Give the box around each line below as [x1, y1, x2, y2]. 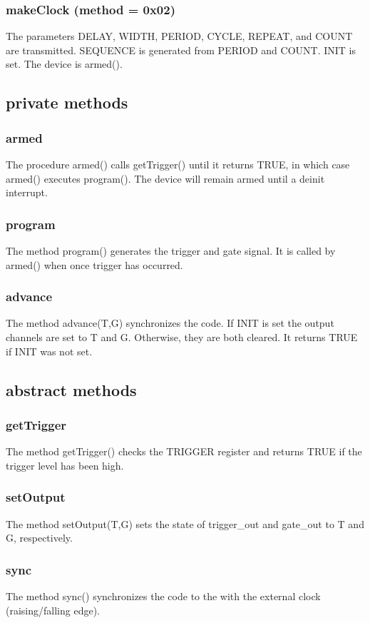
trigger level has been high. [6, 457, 124, 472]
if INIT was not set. [6, 343, 93, 358]
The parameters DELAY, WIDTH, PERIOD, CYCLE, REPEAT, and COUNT [6, 29, 353, 44]
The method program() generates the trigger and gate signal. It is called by [6, 243, 336, 258]
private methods [6, 91, 128, 113]
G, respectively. [6, 530, 73, 545]
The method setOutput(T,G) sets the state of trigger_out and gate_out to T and [6, 516, 364, 531]
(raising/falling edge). [6, 602, 100, 617]
